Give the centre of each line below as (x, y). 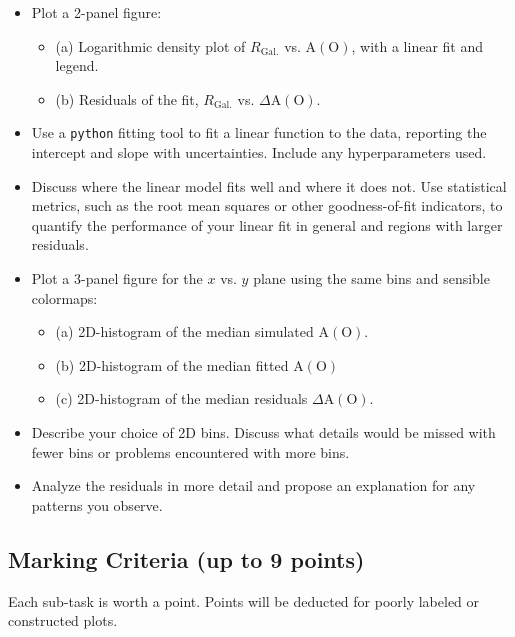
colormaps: (64, 297)
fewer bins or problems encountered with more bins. (190, 451)
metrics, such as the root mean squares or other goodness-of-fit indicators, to (267, 205)
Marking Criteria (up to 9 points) (186, 558)
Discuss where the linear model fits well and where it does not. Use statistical (269, 185)
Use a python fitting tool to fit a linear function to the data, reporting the (259, 132)
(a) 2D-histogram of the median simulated (184, 331)
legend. (77, 65)
